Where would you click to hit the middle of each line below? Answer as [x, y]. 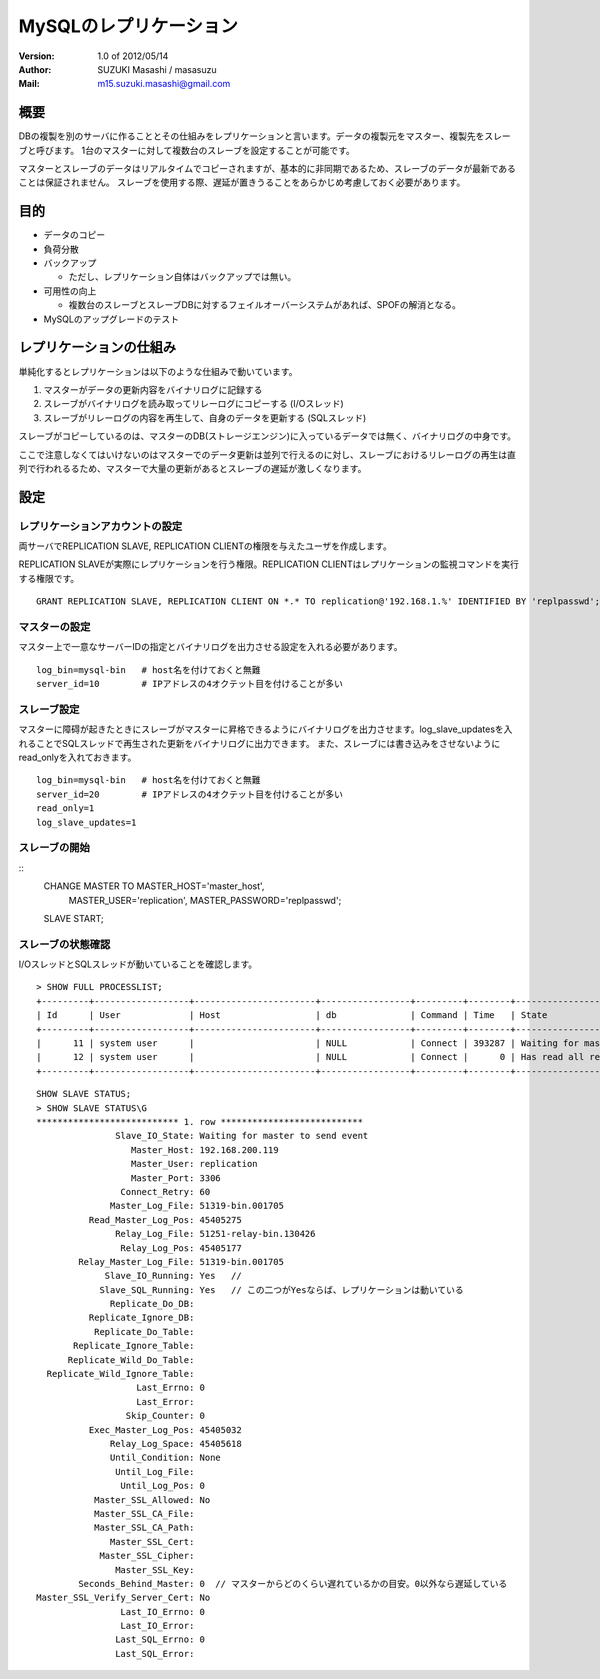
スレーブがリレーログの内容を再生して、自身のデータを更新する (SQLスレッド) [205, 417]
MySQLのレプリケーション [128, 26]
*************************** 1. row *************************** [200, 1121]
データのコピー [74, 235]
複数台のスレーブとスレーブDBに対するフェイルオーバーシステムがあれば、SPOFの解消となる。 [265, 305]
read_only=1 [65, 808]
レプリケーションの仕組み [97, 347]
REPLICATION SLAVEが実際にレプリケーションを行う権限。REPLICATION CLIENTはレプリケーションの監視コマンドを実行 [268, 564]
